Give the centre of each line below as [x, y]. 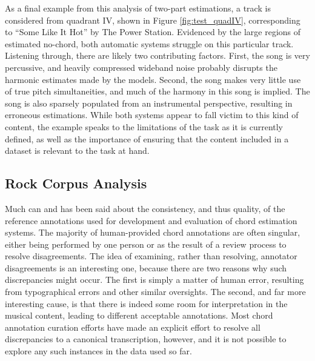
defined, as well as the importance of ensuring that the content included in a [147, 138]
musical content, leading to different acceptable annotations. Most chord [139, 315]
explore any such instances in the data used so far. [98, 351]
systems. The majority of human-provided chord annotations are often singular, [153, 232]
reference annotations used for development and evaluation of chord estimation [151, 220]
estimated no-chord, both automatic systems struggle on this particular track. [149, 43]
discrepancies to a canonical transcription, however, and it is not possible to [146, 339]
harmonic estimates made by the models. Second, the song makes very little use [153, 79]
